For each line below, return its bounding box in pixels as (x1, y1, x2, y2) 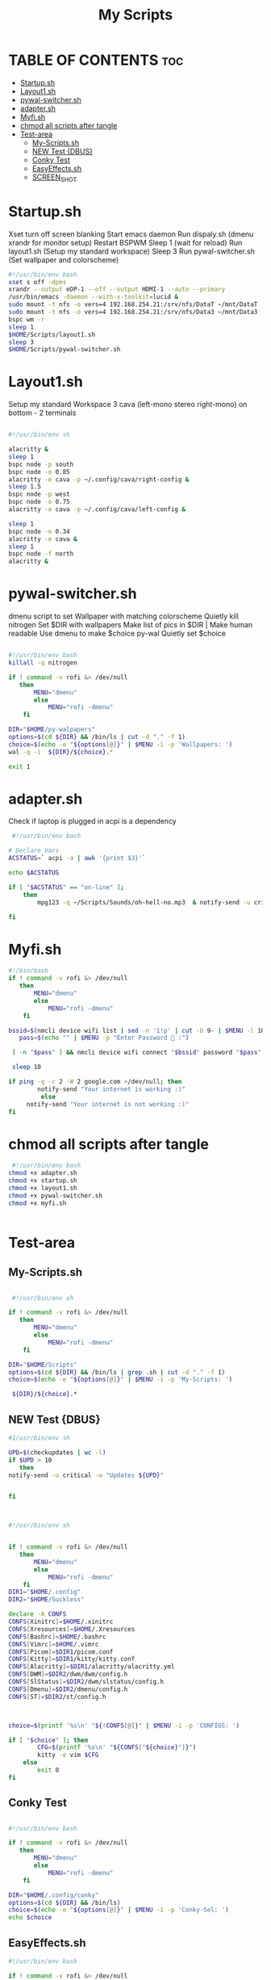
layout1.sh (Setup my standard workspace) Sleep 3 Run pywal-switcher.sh (8, 246, 256, 256)
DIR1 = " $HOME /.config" (8, 1588, 81, 1596)
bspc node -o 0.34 (8, 527, 70, 535)
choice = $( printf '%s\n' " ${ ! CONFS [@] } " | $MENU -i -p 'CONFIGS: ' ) (8, 1722, 240, 1730)
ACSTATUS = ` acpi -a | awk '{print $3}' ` (8, 854, 147, 862)
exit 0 (37, 1766, 60, 1774)
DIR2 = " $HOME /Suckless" (8, 1596, 85, 1604)
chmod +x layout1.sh (8, 1184, 78, 1192)
